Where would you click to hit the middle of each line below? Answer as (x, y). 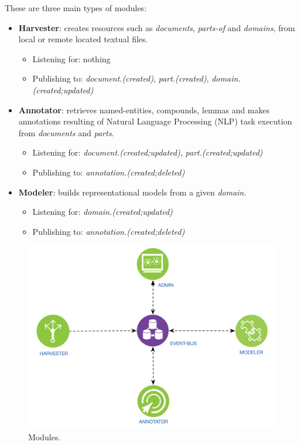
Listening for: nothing (71, 58)
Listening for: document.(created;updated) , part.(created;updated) (148, 152)
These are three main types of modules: (76, 8)
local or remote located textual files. (83, 39)
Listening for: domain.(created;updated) (103, 212)
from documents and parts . (66, 132)
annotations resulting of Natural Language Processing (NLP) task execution (155, 121)
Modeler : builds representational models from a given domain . (132, 192)
